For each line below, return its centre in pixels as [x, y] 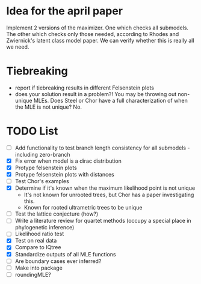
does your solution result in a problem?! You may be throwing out [96, 94]
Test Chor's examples [42, 181]
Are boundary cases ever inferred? [58, 261]
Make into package [39, 268]
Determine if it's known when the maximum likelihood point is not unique [105, 188]
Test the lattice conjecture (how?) [57, 214]
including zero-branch [42, 154]
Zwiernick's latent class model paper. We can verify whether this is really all [100, 40]
